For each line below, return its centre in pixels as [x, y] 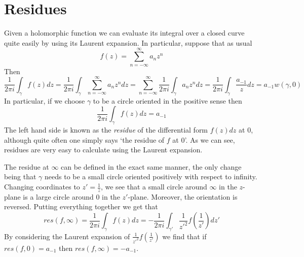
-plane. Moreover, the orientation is [183, 196]
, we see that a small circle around [154, 187]
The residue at [27, 166]
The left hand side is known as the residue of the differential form [106, 130]
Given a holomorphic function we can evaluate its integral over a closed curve [124, 33]
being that [20, 176]
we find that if [184, 236]
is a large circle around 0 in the [71, 196]
